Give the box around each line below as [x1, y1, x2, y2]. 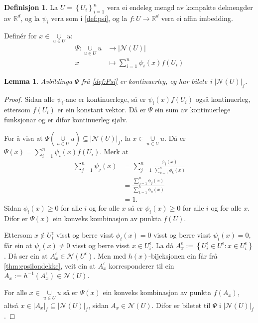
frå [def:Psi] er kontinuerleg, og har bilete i [81, 76, 212, 86]
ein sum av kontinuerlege [154, 104, 231, 114]
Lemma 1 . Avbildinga [4, 76, 73, 86]
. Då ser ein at [4, 250, 48, 261]
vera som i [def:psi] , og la [51, 12, 128, 23]
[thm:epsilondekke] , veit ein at [4, 260, 96, 271]
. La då [151, 240, 174, 250]
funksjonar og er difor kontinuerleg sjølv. [4, 114, 128, 124]
